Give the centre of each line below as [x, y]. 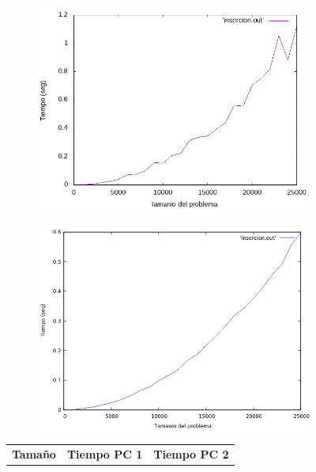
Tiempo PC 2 [191, 453]
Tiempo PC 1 [105, 453]
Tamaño [34, 453]
